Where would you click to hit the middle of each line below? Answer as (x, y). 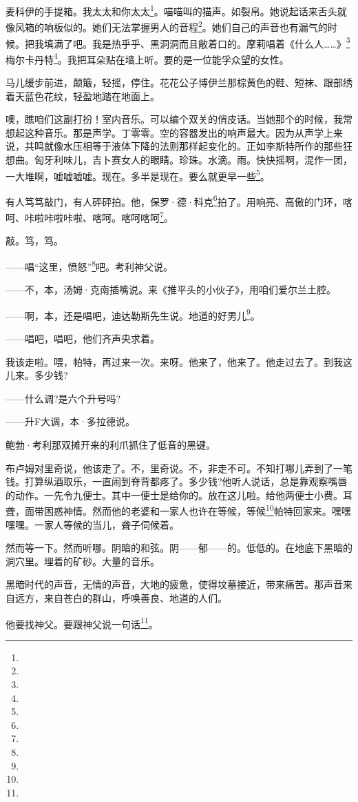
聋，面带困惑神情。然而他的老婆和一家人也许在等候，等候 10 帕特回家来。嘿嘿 (178, 510)
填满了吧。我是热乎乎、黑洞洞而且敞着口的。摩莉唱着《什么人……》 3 (197, 42)
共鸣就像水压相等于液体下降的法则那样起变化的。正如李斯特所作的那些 (183, 146)
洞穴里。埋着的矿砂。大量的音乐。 (83, 561)
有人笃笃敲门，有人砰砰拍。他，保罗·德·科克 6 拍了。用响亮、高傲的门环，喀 (179, 200)
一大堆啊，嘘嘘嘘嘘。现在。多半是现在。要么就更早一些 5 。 (138, 175)
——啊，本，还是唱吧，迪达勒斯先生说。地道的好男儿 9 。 (133, 314)
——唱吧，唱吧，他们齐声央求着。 (83, 338)
